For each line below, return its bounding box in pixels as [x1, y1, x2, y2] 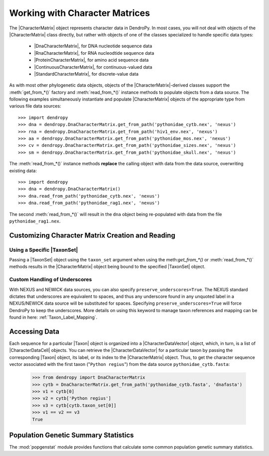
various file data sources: [9, 103, 62, 109]
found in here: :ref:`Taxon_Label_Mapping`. [9, 314, 98, 321]
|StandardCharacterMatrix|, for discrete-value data [34, 71, 139, 77]
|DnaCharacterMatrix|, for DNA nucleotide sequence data [34, 43, 152, 49]
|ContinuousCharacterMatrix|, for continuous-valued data [34, 64, 152, 70]
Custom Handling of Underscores [9, 276, 92, 283]
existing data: [9, 167, 37, 174]
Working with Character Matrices [9, 7, 150, 18]
